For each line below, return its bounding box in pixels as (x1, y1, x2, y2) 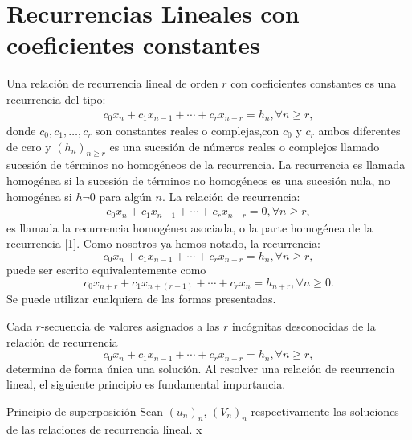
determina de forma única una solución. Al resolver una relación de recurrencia (6, 360, 395, 376)
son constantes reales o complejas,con (96, 121, 279, 138)
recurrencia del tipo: (6, 90, 106, 107)
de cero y (6, 138, 51, 154)
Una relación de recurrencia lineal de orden (6, 75, 218, 92)
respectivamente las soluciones (251, 402, 399, 419)
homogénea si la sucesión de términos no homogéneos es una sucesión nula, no (6, 171, 390, 188)
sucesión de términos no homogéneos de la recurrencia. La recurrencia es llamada (6, 156, 406, 173)
